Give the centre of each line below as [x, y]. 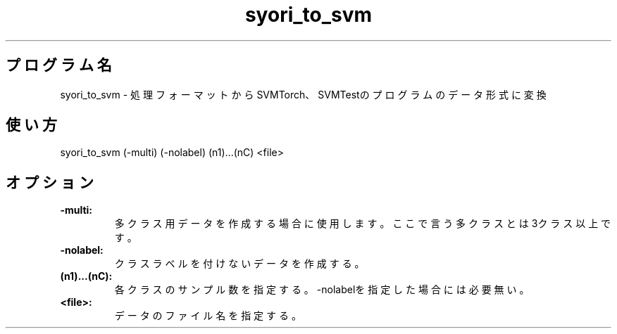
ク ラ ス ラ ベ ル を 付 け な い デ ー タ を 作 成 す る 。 [239, 264]
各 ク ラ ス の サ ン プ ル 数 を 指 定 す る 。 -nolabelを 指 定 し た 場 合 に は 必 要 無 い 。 [322, 290]
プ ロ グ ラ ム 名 [59, 65]
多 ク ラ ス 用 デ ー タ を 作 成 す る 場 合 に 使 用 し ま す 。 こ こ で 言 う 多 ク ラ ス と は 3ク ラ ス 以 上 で [363, 224]
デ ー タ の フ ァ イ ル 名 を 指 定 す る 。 [208, 316]
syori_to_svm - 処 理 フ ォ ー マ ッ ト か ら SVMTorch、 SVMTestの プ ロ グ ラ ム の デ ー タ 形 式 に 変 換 [303, 94]
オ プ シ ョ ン [50, 182]
